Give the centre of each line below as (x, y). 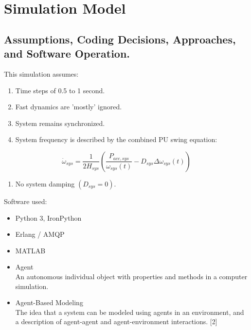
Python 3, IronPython (48, 217)
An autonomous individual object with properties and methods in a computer (131, 276)
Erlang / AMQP (40, 234)
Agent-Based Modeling (49, 302)
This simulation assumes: (41, 73)
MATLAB (30, 250)
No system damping (45, 183)
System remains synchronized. (60, 123)
